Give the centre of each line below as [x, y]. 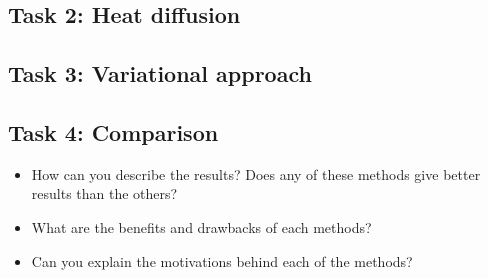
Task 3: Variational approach [160, 73]
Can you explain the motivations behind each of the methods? [222, 260]
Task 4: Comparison [113, 131]
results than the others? [104, 193]
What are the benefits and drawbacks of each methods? [201, 226]
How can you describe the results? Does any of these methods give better [256, 173]
